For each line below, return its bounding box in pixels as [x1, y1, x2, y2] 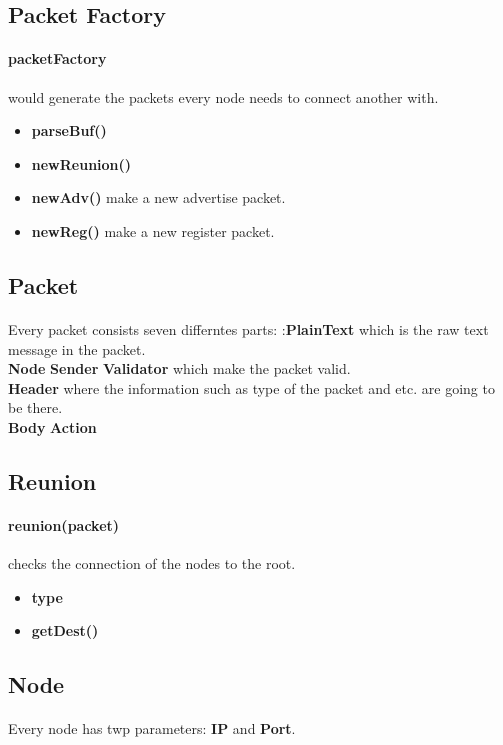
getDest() [31, 620, 99, 641]
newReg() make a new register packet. [31, 220, 275, 241]
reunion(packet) [8, 514, 120, 535]
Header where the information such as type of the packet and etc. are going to [8, 377, 495, 398]
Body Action [8, 416, 97, 437]
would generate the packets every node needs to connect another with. [8, 86, 439, 107]
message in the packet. [8, 338, 146, 359]
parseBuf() [31, 120, 107, 141]
